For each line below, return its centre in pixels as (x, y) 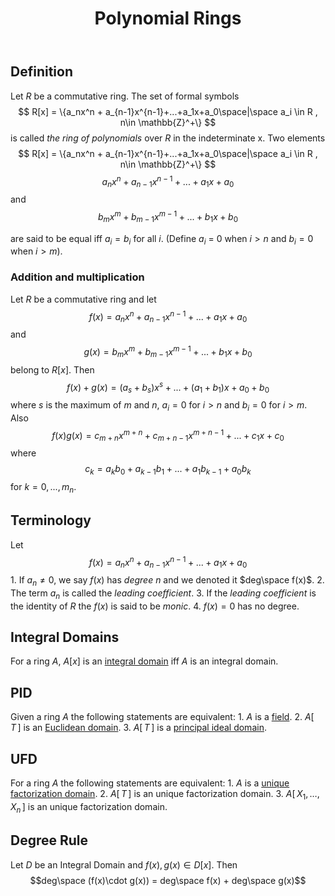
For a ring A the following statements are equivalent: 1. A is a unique (150, 783)
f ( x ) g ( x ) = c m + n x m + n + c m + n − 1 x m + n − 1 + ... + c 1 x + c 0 (168, 435)
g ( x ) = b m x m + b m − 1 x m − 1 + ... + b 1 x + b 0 (168, 352)
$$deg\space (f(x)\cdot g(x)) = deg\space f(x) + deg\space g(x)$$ (168, 880)
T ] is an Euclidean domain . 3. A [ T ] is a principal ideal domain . (138, 728)
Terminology (51, 520)
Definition (41, 72)
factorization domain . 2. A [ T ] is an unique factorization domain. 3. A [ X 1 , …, (165, 795)
